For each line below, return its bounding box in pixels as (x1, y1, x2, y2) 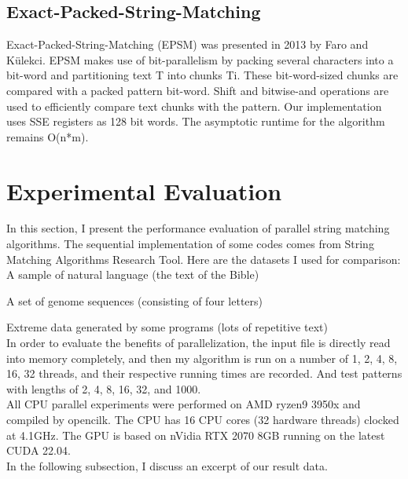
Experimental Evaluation (6, 174, 282, 207)
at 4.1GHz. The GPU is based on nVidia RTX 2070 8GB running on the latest (6, 426, 385, 443)
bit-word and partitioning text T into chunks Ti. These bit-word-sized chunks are (6, 67, 399, 83)
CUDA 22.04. (6, 442, 71, 459)
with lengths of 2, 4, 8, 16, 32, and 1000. (6, 380, 201, 397)
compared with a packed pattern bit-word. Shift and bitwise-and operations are (6, 82, 389, 98)
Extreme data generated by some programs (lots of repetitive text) (6, 319, 328, 335)
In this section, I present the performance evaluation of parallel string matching (6, 220, 390, 236)
